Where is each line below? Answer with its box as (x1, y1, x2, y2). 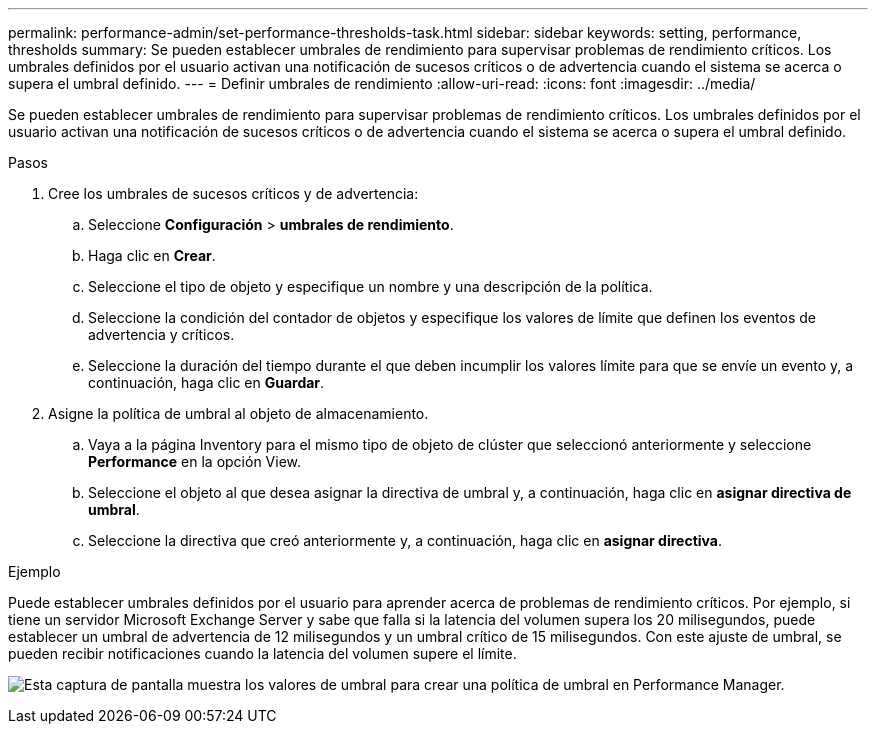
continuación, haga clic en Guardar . (88, 374, 325, 391)
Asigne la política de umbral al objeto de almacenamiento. (48, 405, 429, 422)
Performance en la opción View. (88, 453, 302, 470)
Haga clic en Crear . (88, 247, 216, 264)
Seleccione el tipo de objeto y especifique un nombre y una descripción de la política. (88, 278, 653, 295)
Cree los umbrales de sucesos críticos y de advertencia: (48, 185, 419, 202)
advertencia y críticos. (88, 326, 235, 343)
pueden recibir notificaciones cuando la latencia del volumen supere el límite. (8, 645, 517, 662)
